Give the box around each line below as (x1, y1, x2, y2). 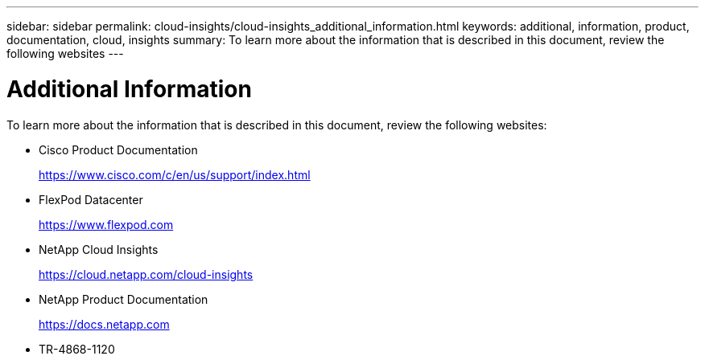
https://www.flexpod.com (39, 217, 174, 231)
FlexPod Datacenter (39, 192, 143, 207)
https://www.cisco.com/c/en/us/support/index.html (39, 167, 311, 182)
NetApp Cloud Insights (39, 242, 159, 256)
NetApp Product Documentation (39, 292, 208, 306)
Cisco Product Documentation (39, 142, 198, 157)
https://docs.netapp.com (39, 317, 170, 331)
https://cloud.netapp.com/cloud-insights (39, 267, 254, 281)
